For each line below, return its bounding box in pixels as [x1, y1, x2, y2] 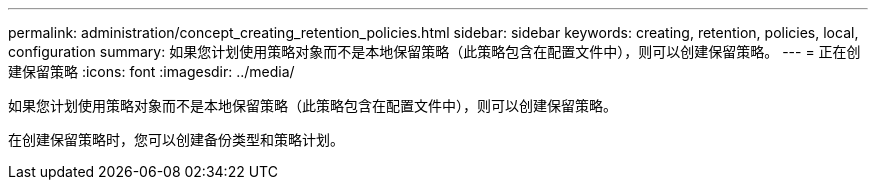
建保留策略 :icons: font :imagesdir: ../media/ [8, 63, 295, 80]
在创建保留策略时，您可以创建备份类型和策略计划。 [8, 131, 344, 148]
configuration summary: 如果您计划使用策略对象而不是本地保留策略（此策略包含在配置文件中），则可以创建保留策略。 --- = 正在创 [8, 43, 861, 60]
